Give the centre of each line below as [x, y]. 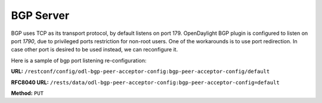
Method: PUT [27, 93]
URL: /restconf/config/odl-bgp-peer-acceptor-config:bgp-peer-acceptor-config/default [140, 72]
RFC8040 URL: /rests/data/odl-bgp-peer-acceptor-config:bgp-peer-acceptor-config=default [145, 82]
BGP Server [40, 15]
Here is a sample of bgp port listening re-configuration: [79, 60]
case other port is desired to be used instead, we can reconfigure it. [95, 50]
